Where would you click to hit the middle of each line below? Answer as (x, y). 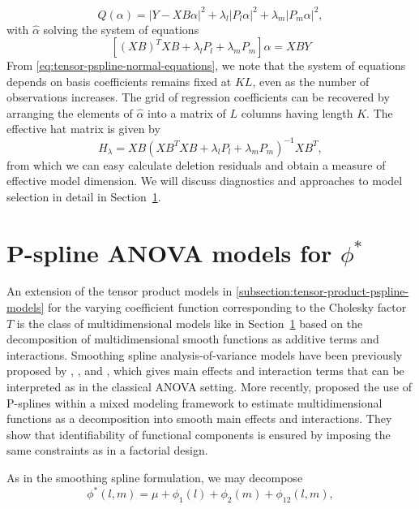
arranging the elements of (70, 112)
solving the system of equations (121, 29)
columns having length (297, 112)
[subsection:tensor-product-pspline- (323, 291)
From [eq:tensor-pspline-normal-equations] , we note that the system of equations (206, 65)
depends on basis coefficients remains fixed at (119, 81)
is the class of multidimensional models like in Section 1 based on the (190, 323)
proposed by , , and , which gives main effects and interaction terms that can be (205, 371)
